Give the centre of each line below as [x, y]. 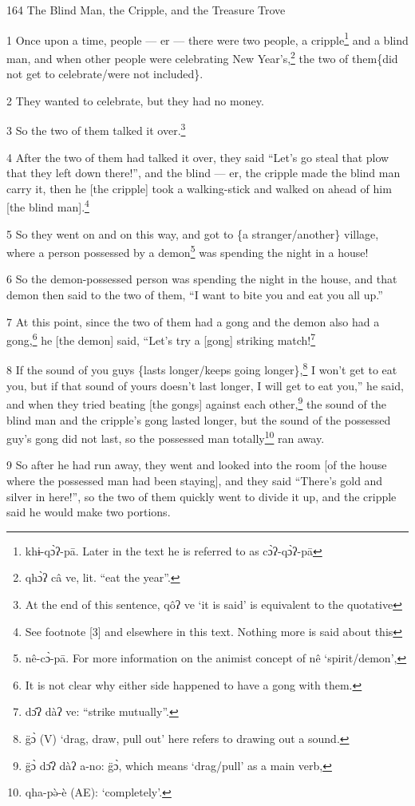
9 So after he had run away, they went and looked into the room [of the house [197, 465]
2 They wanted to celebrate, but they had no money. [135, 100]
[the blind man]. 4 [48, 205]
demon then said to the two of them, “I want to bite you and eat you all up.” [195, 294]
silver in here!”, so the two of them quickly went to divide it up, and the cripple [202, 496]
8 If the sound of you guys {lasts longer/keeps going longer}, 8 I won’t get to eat [202, 369]
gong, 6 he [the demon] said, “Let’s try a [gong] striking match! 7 [161, 339]
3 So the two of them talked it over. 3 [96, 129]
